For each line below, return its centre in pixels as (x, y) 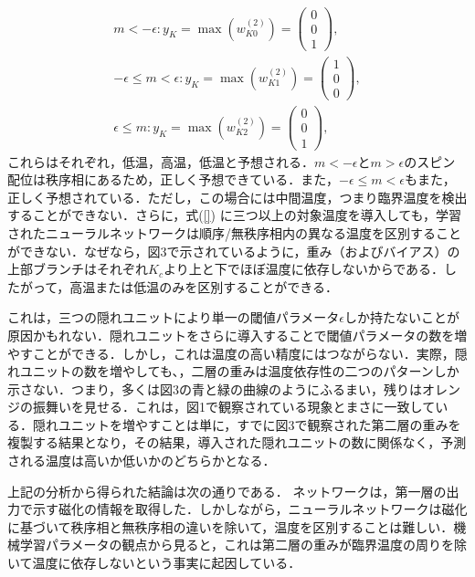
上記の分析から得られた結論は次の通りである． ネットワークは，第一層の (227, 491)
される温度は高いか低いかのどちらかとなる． (142, 461)
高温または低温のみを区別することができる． (204, 286)
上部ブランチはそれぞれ (78, 269)
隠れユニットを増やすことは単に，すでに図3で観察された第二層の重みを (247, 424)
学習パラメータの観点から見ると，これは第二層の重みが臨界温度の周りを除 (243, 545)
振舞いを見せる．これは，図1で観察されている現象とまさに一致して (234, 407)
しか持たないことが (402, 317)
